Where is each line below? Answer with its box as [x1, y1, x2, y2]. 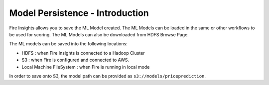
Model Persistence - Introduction [9, 7, 149, 18]
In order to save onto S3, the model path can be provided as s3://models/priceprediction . [9, 73, 206, 79]
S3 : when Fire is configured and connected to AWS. [21, 57, 130, 63]
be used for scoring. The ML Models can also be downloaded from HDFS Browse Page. [9, 31, 189, 37]
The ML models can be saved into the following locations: [9, 41, 128, 47]
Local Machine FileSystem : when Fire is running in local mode [21, 64, 150, 70]
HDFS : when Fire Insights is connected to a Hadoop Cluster [21, 50, 145, 56]
